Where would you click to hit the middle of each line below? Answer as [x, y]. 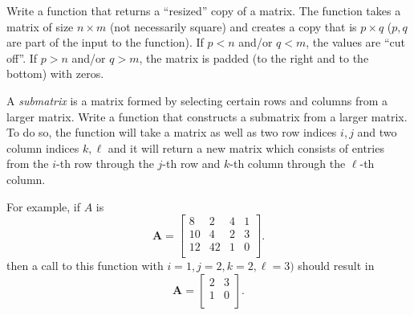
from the [28, 164]
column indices [43, 147]
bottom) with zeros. [55, 74]
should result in [336, 266]
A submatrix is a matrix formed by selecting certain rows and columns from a [197, 100]
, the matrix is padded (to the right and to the [254, 57]
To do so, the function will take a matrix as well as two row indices [172, 132]
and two [377, 132]
